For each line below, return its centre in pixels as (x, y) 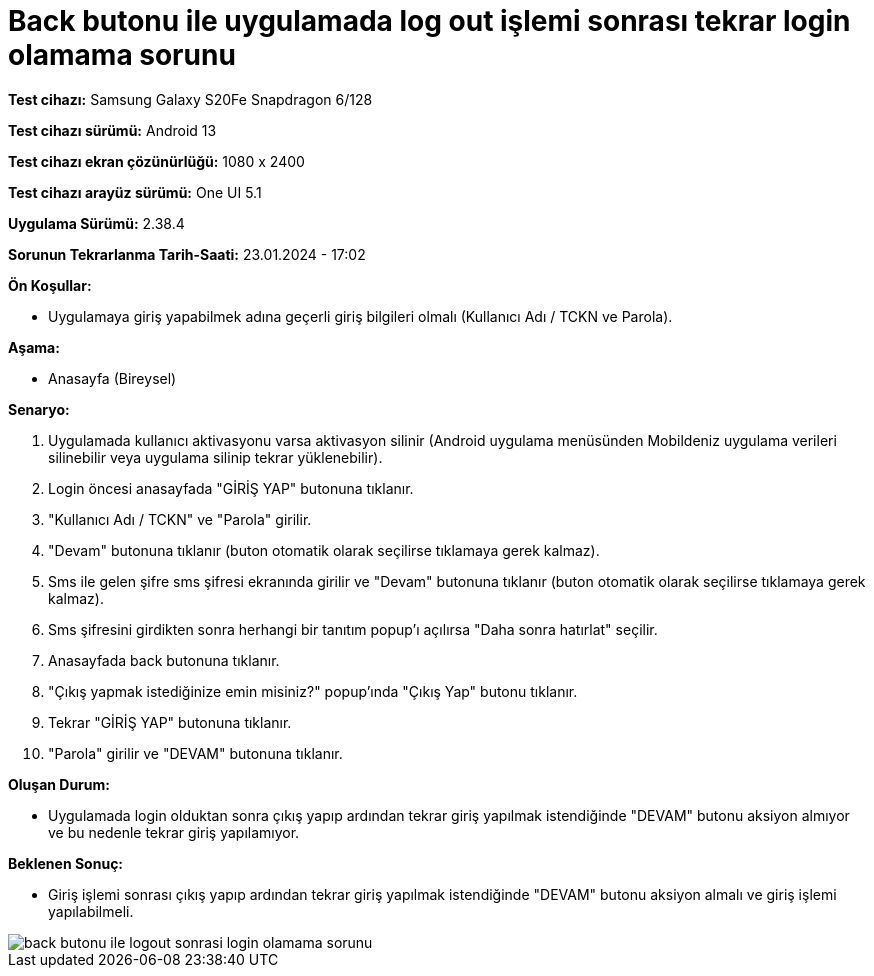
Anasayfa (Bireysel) (112, 378)
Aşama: (34, 347)
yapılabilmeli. (91, 911)
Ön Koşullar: (50, 285)
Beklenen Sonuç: (66, 863)
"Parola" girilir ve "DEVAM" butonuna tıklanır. (195, 753)
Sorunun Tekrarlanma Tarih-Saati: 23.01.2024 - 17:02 (187, 254)
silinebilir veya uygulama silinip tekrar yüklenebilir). (215, 457)
